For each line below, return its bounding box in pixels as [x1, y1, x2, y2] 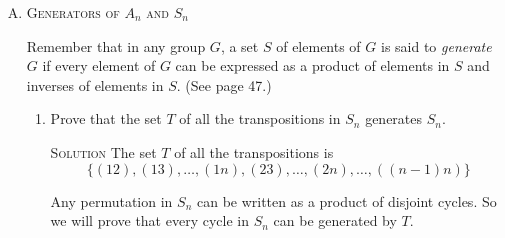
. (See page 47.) [176, 74, 272, 95]
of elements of [276, 35, 361, 56]
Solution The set [50, 141, 157, 162]
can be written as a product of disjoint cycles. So [196, 190, 497, 211]
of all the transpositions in [179, 108, 341, 129]
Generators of [26, 2, 120, 22]
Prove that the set [50, 108, 162, 129]
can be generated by [273, 210, 397, 231]
